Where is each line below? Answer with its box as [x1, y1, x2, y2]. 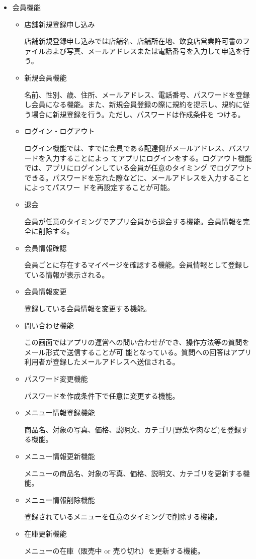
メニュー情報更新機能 [24, 451, 95, 461]
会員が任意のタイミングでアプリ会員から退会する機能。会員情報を [24, 216, 243, 226]
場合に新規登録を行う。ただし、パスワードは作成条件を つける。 [31, 109, 245, 119]
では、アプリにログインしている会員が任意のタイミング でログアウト [24, 162, 252, 173]
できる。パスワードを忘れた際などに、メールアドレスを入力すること [24, 172, 249, 182]
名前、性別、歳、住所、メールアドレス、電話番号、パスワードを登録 [24, 89, 250, 100]
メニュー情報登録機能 [24, 407, 95, 418]
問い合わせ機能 [24, 320, 74, 330]
